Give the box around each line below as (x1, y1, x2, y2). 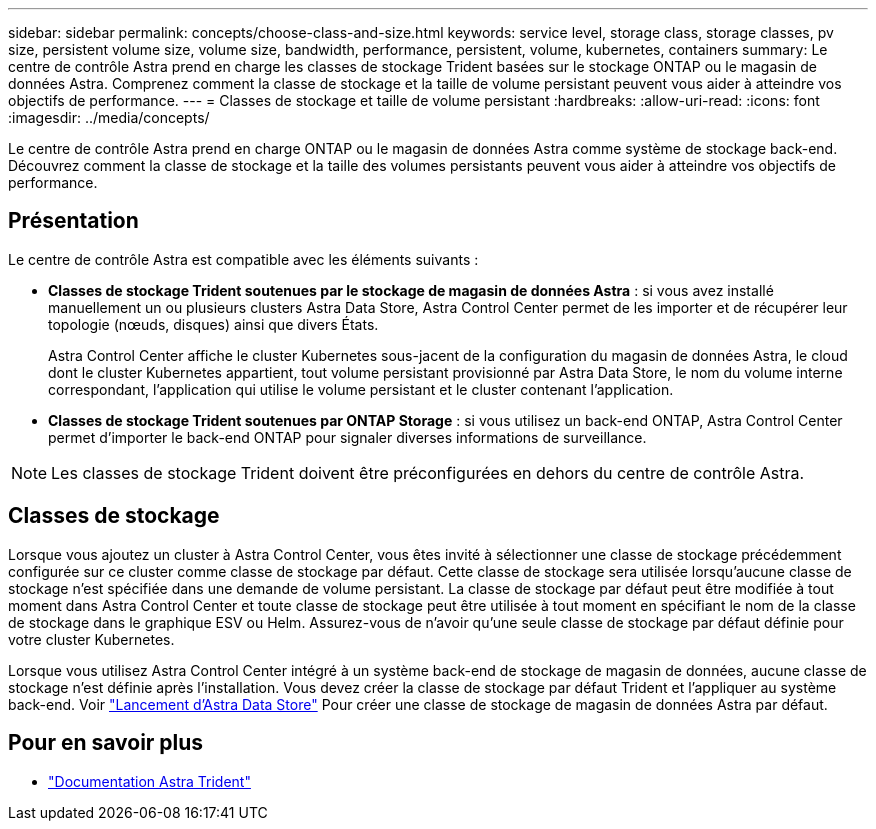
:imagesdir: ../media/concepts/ (8, 109, 210, 126)
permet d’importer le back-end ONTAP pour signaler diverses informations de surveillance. (48, 428, 647, 446)
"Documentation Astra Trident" (48, 772, 251, 790)
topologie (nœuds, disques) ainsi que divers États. (48, 315, 379, 333)
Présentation (8, 208, 139, 234)
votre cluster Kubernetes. (8, 630, 175, 648)
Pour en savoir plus (8, 730, 204, 756)
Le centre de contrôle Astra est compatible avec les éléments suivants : (8, 250, 479, 268)
